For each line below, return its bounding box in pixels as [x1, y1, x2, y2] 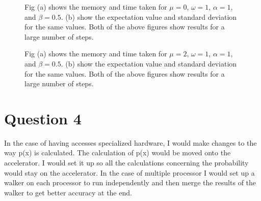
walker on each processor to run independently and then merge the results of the [4, 177, 256, 188]
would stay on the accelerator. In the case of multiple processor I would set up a [4, 167, 255, 178]
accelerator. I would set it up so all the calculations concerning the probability [4, 157, 249, 168]
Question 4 [4, 108, 82, 128]
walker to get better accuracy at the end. [4, 187, 132, 197]
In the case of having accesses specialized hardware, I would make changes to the [4, 137, 257, 148]
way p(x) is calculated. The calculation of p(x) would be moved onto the [4, 147, 231, 158]
